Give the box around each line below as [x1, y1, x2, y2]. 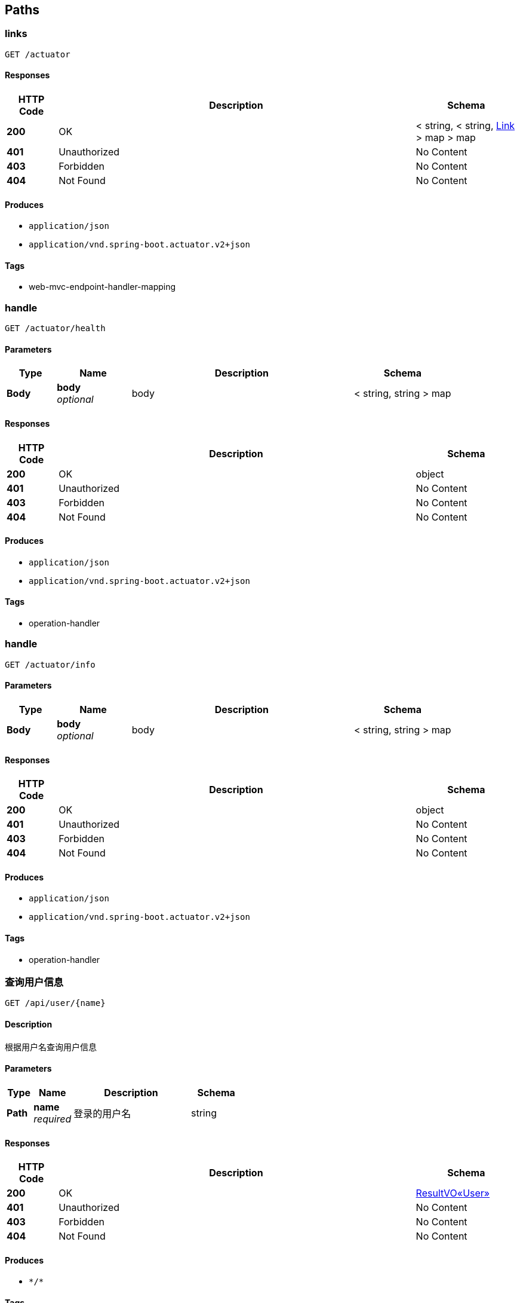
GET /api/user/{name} [5, 998, 106, 1008]
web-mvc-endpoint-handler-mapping [29, 282, 176, 292]
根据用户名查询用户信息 [5, 1041, 97, 1052]
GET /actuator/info [5, 659, 96, 669]
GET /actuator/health [5, 323, 106, 334]
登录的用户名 [73, 1107, 131, 1120]
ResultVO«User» [416, 1187, 490, 1200]
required [33, 1112, 72, 1125]
